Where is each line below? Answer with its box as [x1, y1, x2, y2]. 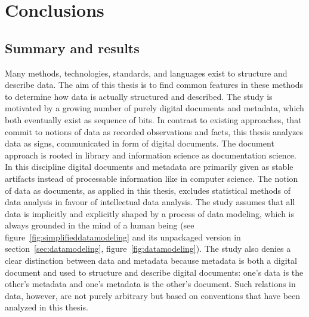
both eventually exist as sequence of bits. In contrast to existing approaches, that [5, 113, 302, 126]
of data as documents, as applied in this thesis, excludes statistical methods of [5, 184, 291, 196]
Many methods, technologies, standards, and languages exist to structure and [5, 66, 288, 79]
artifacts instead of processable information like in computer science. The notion [5, 172, 298, 184]
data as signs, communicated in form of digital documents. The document [5, 137, 274, 150]
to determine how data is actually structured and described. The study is [5, 90, 273, 102]
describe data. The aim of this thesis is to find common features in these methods [5, 78, 303, 91]
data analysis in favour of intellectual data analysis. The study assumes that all [5, 196, 295, 208]
